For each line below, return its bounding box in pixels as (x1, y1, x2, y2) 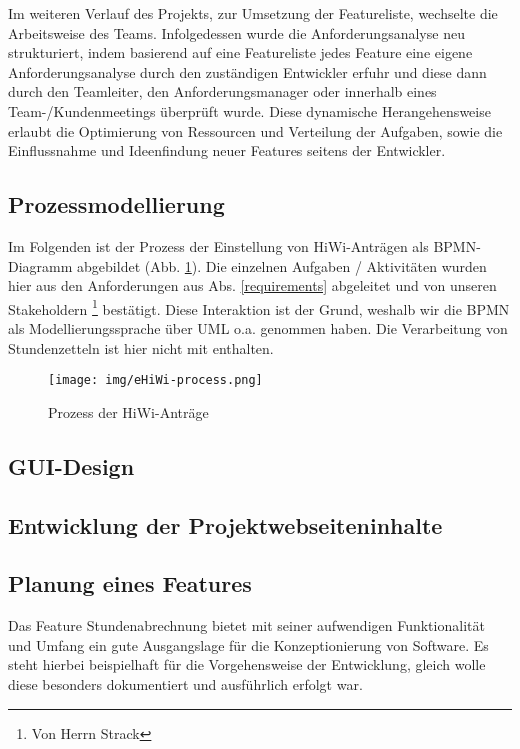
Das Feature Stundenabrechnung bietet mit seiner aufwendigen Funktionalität (8, 615, 485, 636)
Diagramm (8, 255, 73, 276)
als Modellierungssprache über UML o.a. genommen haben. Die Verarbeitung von (8, 317, 508, 338)
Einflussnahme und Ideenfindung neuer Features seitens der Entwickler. (8, 140, 446, 161)
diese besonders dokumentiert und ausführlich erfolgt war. (8, 673, 363, 694)
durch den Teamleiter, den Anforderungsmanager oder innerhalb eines (8, 81, 437, 102)
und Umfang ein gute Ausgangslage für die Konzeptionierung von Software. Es (8, 634, 489, 655)
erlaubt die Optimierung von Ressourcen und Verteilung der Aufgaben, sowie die (8, 120, 503, 141)
